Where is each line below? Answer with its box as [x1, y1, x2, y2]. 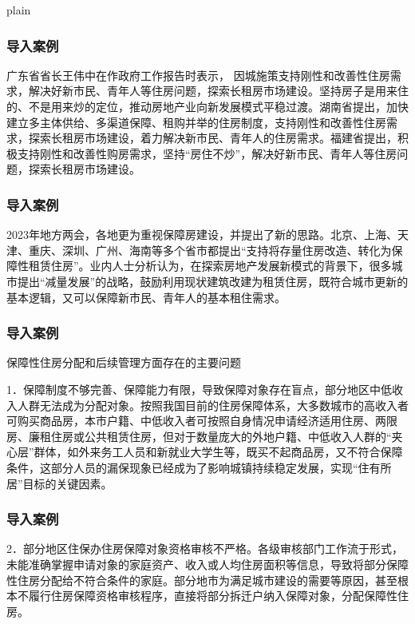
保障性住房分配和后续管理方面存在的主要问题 [6, 354, 241, 371]
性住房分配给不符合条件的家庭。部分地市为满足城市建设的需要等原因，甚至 [6, 571, 397, 588]
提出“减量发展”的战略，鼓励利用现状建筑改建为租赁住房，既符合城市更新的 [17, 272, 409, 289]
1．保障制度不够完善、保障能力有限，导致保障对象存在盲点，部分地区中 [6, 380, 381, 397]
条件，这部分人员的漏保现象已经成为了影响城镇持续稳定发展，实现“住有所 [6, 459, 392, 475]
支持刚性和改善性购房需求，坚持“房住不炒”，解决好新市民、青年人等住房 [17, 145, 397, 161]
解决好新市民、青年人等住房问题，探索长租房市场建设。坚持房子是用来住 [28, 82, 409, 99]
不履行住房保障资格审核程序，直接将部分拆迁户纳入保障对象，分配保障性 [17, 587, 397, 604]
